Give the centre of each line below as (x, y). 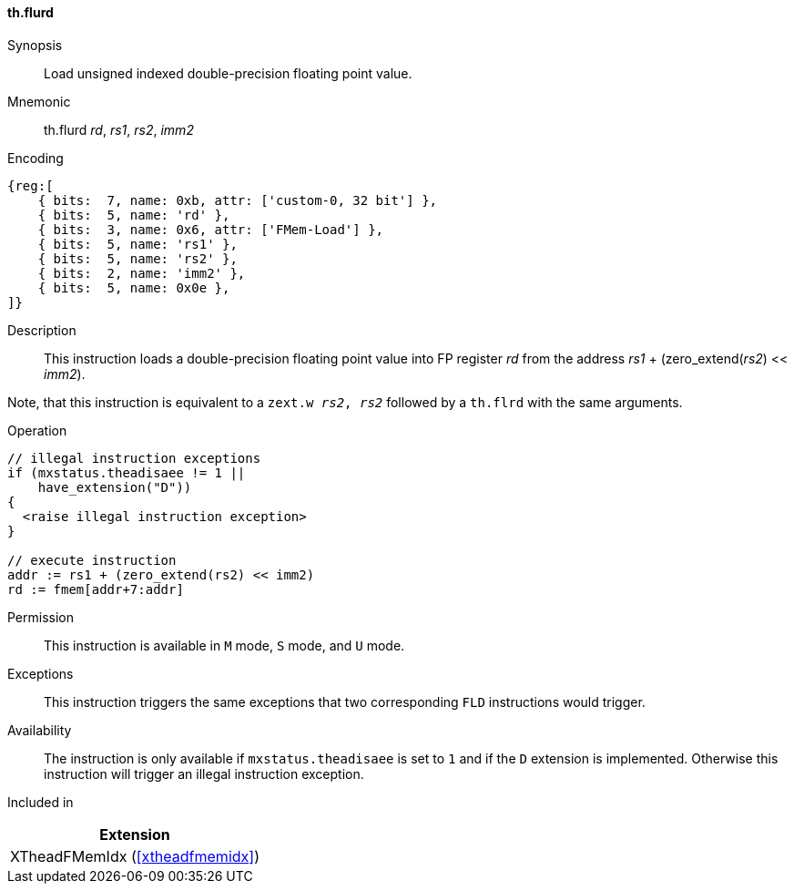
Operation (37, 430)
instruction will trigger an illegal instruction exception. (204, 773)
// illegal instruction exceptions (134, 458)
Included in (41, 802)
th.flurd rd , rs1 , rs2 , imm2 (119, 129)
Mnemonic (39, 101)
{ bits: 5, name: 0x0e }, (134, 287)
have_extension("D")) (115, 487)
